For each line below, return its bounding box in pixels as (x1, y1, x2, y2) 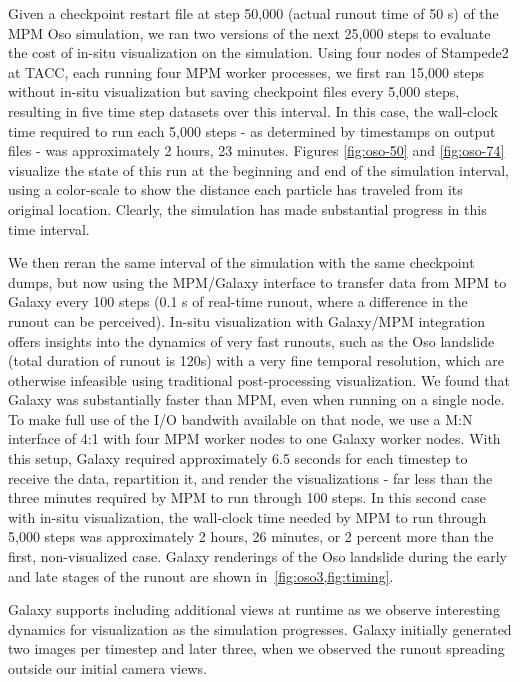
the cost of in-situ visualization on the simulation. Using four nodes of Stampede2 (8, 42, 509, 63)
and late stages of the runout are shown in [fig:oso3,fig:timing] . (8, 565, 394, 586)
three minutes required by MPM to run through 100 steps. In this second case (8, 487, 487, 508)
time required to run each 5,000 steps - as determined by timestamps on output (8, 120, 496, 141)
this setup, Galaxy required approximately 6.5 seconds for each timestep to (8, 448, 468, 469)
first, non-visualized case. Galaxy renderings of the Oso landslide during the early (8, 546, 507, 567)
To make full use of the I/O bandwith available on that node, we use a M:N (8, 408, 473, 429)
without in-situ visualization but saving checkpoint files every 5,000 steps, (8, 81, 460, 102)
